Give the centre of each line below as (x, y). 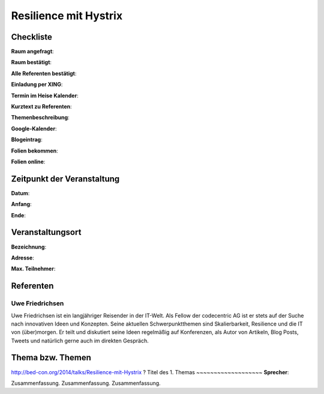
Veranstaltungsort (46, 232)
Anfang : (22, 204)
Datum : (20, 193)
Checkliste (31, 37)
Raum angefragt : (32, 52)
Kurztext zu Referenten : (41, 107)
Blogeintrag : (27, 140)
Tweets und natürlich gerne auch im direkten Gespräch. (80, 341)
